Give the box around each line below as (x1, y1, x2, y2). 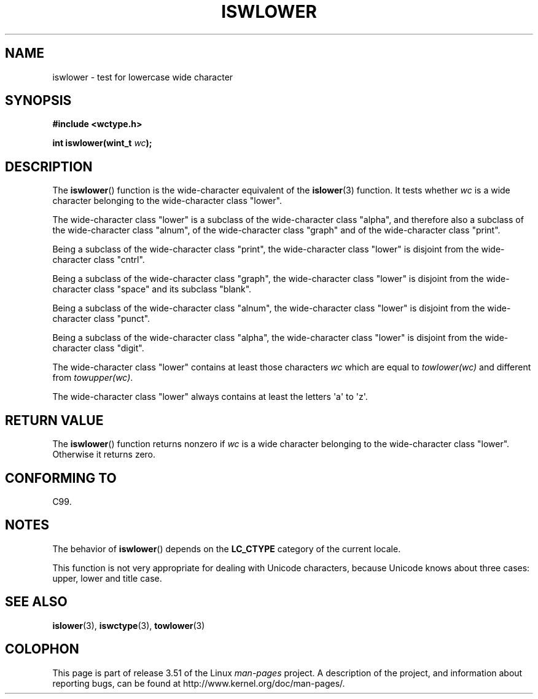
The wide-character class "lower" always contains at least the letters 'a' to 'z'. (52, 391, 368, 402)
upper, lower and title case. (52, 572, 162, 584)
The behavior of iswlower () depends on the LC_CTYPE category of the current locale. (52, 543, 401, 554)
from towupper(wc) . (52, 372, 133, 383)
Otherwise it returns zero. (52, 449, 156, 460)
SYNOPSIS (5, 93, 72, 109)
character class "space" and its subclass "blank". (52, 284, 252, 295)
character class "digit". (52, 343, 144, 354)
